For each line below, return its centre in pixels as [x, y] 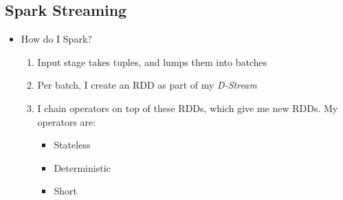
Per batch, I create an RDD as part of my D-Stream [147, 85]
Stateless [72, 145]
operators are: [67, 121]
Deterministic [82, 167]
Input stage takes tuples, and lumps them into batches [152, 62]
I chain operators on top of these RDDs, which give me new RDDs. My [188, 108]
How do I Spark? [56, 39]
